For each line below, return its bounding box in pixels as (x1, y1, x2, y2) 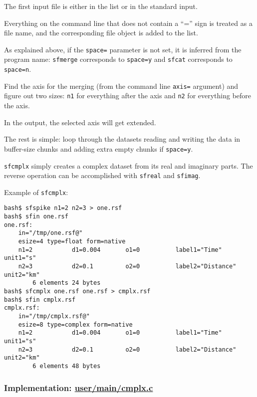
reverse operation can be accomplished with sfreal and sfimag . (4, 170, 201, 181)
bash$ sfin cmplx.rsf (4, 296, 76, 303)
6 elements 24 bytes (32, 279, 101, 287)
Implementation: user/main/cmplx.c (4, 381, 153, 394)
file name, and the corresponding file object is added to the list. (4, 27, 198, 38)
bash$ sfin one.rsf (4, 213, 68, 220)
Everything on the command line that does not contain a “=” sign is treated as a (4, 17, 253, 28)
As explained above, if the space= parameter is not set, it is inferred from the (4, 44, 242, 54)
